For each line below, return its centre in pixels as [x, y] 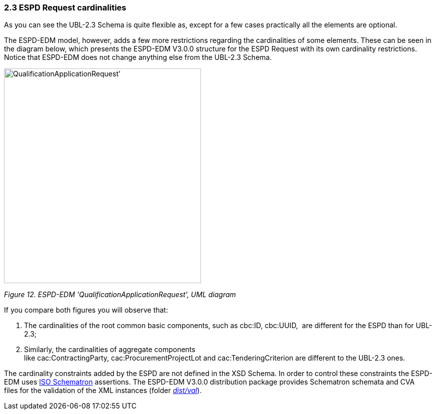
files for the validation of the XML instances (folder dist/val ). [103, 391]
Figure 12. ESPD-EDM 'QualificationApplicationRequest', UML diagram [120, 295]
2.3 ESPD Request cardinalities [65, 7]
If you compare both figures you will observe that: [86, 310]
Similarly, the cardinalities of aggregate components [110, 350]
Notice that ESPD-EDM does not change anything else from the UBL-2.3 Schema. [138, 57]
